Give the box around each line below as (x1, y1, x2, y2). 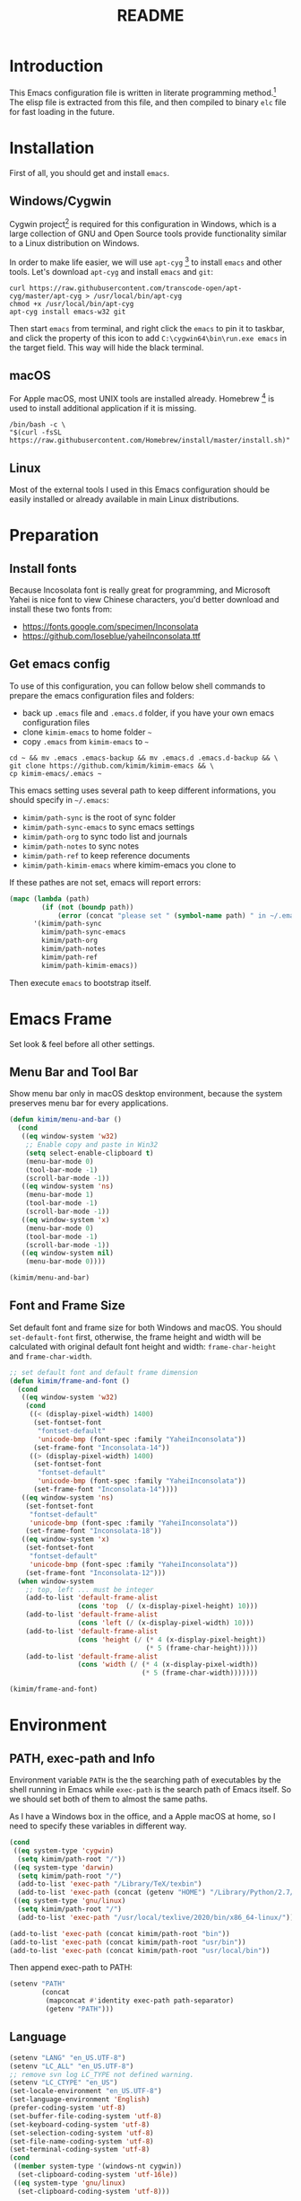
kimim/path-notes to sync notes (21, 841, 140, 851)
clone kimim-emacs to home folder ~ (21, 726, 152, 737)
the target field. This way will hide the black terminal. (9, 342, 204, 353)
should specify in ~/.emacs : (9, 794, 109, 805)
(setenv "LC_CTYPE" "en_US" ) (9, 2078, 118, 2088)
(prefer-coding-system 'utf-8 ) (9, 2103, 126, 2112)
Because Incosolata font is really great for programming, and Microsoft (9, 585, 271, 595)
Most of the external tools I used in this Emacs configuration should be (9, 484, 271, 495)
